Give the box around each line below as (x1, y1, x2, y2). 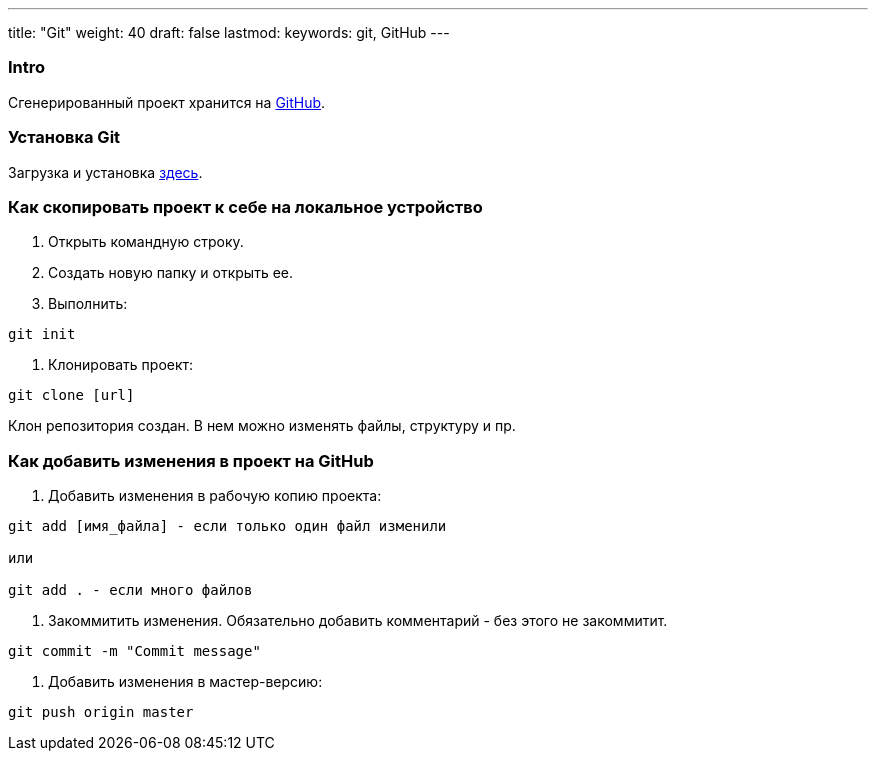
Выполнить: (48, 295, 128, 313)
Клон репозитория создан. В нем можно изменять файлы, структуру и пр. (8, 417, 516, 435)
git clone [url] (8, 387, 135, 404)
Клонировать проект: (48, 356, 194, 374)
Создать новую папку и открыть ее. (48, 264, 294, 282)
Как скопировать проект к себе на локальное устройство (8, 196, 483, 217)
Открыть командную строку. (48, 233, 244, 251)
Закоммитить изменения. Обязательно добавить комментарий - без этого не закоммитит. (48, 612, 668, 629)
